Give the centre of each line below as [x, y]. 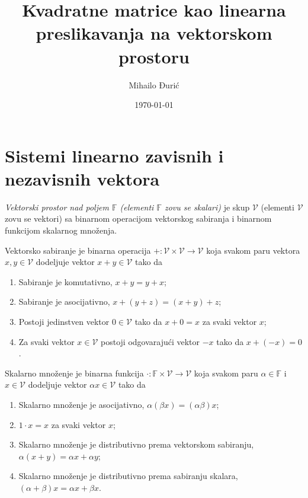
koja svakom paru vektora [253, 250]
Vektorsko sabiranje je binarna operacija [78, 250]
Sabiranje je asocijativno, [64, 301]
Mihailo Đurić [154, 84]
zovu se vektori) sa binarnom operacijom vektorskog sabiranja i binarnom [138, 218]
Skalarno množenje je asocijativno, [81, 404]
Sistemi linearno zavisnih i [114, 155]
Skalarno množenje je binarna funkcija [74, 373]
